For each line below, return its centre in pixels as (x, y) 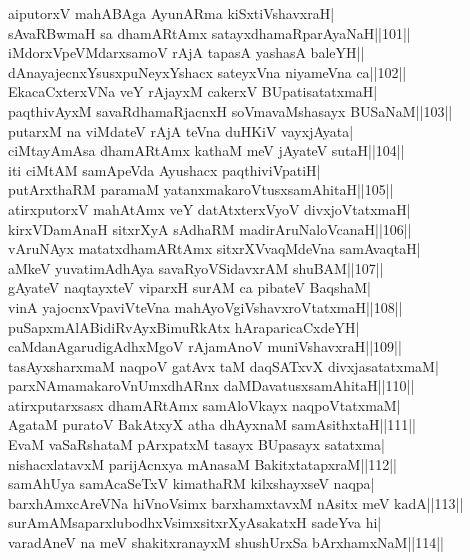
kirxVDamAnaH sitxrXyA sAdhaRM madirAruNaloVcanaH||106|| (210, 228)
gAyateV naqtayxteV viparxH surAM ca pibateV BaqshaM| (189, 287)
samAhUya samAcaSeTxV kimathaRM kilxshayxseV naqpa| (191, 483)
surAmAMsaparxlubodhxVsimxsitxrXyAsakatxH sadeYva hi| (195, 522)
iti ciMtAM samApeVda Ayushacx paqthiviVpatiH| (164, 169)
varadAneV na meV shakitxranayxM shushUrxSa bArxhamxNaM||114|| (226, 542)
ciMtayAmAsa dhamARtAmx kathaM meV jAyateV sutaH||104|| (206, 150)
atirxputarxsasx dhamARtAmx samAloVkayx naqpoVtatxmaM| (204, 404)
